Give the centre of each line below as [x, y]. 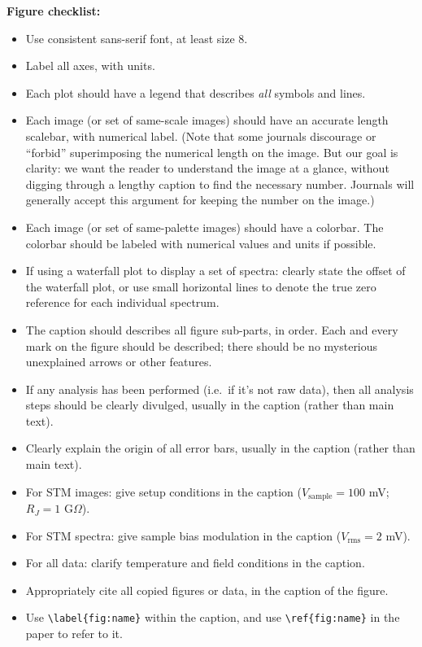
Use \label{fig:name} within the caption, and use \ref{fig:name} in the [213, 617]
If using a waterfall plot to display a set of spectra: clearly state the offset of [215, 271]
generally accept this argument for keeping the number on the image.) [200, 200]
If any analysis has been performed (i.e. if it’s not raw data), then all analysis [220, 389]
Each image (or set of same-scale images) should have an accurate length [207, 120]
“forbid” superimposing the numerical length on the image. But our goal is [212, 152]
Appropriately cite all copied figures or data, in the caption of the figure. [207, 590]
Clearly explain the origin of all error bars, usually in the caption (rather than [220, 448]
